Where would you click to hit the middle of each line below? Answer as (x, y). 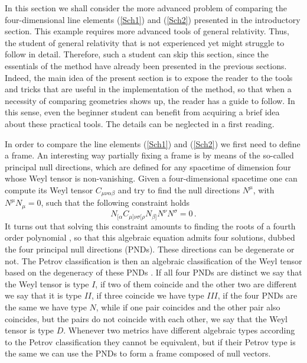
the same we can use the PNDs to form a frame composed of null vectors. (138, 353)
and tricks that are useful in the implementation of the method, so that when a (148, 89)
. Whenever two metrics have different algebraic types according (179, 330)
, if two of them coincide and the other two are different (196, 283)
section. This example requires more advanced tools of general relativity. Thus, (147, 31)
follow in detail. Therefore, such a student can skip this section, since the (137, 54)
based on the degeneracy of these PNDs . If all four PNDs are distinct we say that (153, 272)
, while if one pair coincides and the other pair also (188, 307)
